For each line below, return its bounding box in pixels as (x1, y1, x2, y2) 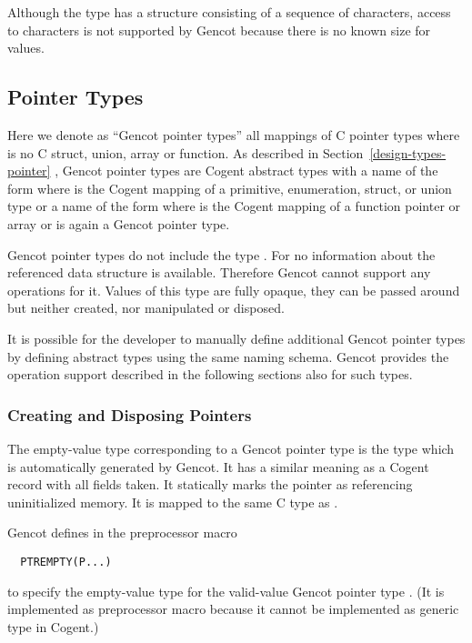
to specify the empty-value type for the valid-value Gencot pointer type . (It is (7, 581, 445, 600)
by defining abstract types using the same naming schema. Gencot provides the (7, 347, 449, 366)
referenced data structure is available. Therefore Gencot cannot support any (7, 263, 431, 282)
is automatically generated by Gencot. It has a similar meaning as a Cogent (7, 457, 429, 476)
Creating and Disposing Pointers (7, 403, 252, 426)
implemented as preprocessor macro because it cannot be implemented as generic (7, 599, 459, 618)
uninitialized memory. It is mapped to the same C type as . (7, 492, 338, 511)
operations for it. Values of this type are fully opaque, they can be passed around (7, 280, 460, 299)
